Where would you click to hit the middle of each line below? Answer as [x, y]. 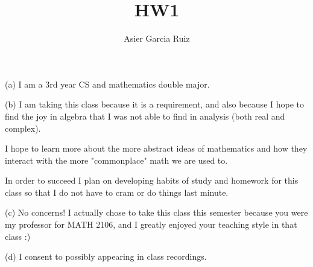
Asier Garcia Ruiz [157, 38]
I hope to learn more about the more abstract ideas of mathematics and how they [156, 148]
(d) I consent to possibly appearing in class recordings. [106, 256]
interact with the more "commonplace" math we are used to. [116, 160]
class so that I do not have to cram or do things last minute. [117, 192]
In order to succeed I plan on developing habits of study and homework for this [152, 180]
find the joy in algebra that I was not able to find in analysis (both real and [145, 116]
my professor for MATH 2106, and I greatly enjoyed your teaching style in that [151, 224]
